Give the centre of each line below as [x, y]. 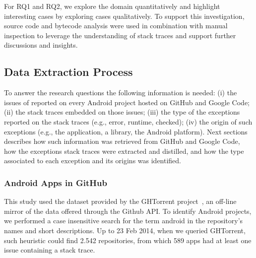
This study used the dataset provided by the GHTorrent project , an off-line [120, 201]
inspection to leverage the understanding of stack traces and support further [120, 35]
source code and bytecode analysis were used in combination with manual [116, 26]
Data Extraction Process [68, 72]
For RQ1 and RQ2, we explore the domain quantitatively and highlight [112, 6]
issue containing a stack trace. [50, 250]
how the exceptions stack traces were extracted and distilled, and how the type [124, 151]
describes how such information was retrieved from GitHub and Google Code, [122, 141]
